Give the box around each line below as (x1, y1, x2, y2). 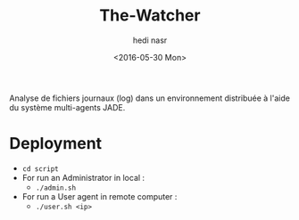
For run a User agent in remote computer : (21, 191, 178, 201)
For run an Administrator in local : (21, 172, 145, 183)
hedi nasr (132, 35, 168, 45)
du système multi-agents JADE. (9, 102, 126, 112)
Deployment (9, 134, 103, 154)
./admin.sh (35, 183, 77, 192)
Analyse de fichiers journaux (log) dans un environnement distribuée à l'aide (9, 93, 290, 103)
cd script (21, 164, 60, 174)
